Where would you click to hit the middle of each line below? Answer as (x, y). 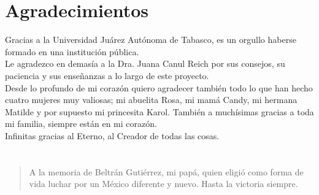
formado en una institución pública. (72, 51)
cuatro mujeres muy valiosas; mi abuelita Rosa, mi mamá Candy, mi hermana (151, 100)
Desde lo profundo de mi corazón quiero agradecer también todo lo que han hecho (159, 87)
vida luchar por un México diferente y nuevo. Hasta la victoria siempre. (163, 184)
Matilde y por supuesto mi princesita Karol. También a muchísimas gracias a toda (159, 111)
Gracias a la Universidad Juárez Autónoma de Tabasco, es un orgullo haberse (151, 40)
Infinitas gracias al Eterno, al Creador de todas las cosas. (112, 135)
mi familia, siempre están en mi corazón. (81, 124)
